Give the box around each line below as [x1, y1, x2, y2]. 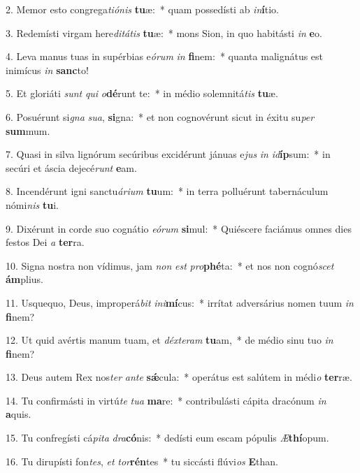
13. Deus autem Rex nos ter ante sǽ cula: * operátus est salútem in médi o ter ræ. [6, 370, 352, 384]
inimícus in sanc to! [6, 62, 89, 77]
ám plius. [6, 272, 44, 286]
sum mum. [6, 123, 50, 138]
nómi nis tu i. [6, 197, 59, 212]
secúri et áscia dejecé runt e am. [6, 160, 137, 175]
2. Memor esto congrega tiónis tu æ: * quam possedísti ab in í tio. [6, 2, 279, 16]
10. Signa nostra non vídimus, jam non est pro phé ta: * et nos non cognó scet [6, 258, 334, 272]
